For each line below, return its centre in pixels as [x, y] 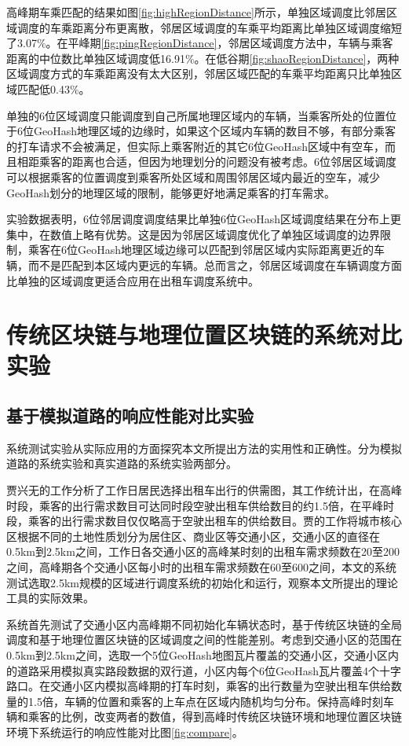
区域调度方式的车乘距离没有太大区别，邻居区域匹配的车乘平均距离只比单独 [199, 73]
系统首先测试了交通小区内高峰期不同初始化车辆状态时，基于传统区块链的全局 [204, 624]
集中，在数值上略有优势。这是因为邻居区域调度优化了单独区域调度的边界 [193, 234]
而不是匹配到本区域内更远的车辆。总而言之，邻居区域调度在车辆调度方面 [215, 265]
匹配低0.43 [43, 88]
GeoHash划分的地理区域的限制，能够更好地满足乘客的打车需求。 [171, 192]
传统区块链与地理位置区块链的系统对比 [204, 334]
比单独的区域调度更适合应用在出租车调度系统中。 [133, 280]
